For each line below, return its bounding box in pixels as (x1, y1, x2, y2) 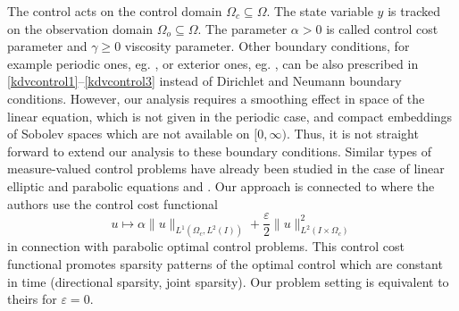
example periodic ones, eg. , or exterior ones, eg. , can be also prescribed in (7, 54, 419, 72)
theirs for (7, 290, 57, 308)
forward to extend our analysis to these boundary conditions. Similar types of (7, 141, 432, 160)
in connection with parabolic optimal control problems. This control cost (7, 237, 405, 256)
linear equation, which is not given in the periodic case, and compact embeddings (7, 106, 453, 125)
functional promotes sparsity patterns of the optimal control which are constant (7, 255, 443, 273)
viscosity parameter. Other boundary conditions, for (124, 37, 410, 55)
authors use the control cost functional (7, 194, 218, 213)
